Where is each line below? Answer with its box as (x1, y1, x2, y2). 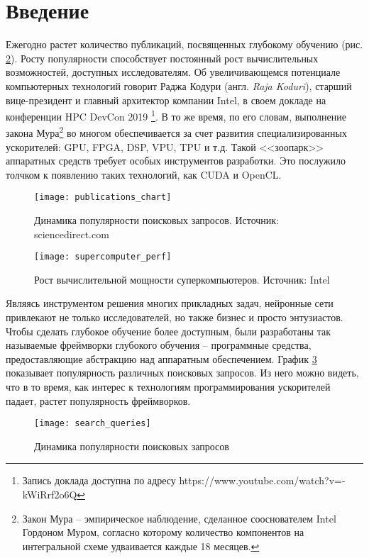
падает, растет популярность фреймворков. (6, 393, 191, 408)
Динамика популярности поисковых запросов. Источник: (34, 213, 280, 228)
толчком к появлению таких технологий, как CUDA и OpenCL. (6, 167, 282, 182)
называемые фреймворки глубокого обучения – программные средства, (6, 337, 312, 352)
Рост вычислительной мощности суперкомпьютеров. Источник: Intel (34, 272, 330, 286)
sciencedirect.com (34, 226, 109, 241)
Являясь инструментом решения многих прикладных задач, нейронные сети (6, 296, 334, 311)
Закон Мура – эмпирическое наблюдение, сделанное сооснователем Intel (22, 510, 336, 525)
